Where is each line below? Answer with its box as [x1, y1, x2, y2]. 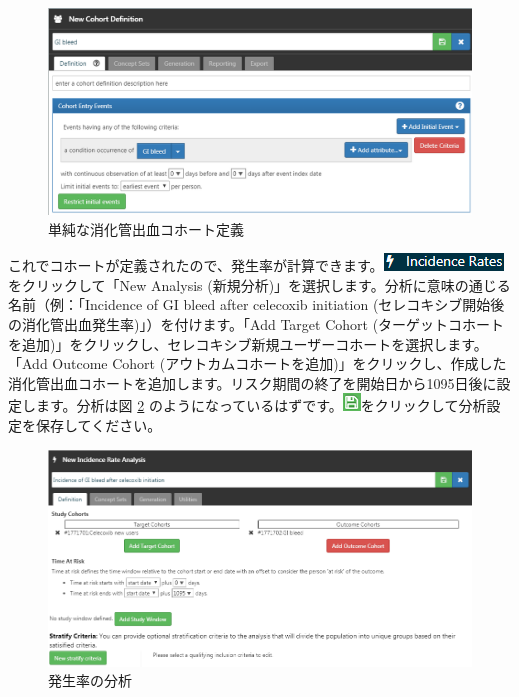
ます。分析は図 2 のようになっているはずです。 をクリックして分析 [35, 395, 487, 416]
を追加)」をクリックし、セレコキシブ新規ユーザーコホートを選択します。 [8, 333, 488, 354]
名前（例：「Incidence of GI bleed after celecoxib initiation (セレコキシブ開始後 [8, 294, 505, 315]
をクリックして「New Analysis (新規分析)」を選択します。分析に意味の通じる [8, 274, 511, 295]
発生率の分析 [48, 670, 132, 691]
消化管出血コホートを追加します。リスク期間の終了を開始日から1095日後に [8, 372, 497, 393]
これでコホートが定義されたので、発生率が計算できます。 [8, 255, 384, 276]
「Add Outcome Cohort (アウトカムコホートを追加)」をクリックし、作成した [8, 353, 507, 374]
